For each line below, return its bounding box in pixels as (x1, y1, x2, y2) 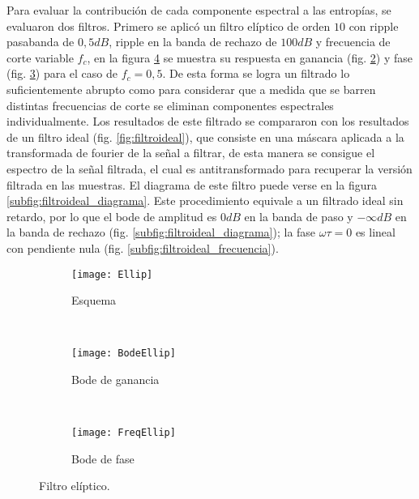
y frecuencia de (315, 33, 391, 50)
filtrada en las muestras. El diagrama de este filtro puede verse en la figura (6, 176, 377, 193)
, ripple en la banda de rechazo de (109, 33, 277, 50)
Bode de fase (71, 450, 135, 467)
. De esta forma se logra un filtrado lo (162, 65, 350, 82)
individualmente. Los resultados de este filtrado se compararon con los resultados (6, 113, 409, 130)
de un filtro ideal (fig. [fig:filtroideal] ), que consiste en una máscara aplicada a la (6, 128, 404, 145)
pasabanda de (6, 33, 75, 50)
